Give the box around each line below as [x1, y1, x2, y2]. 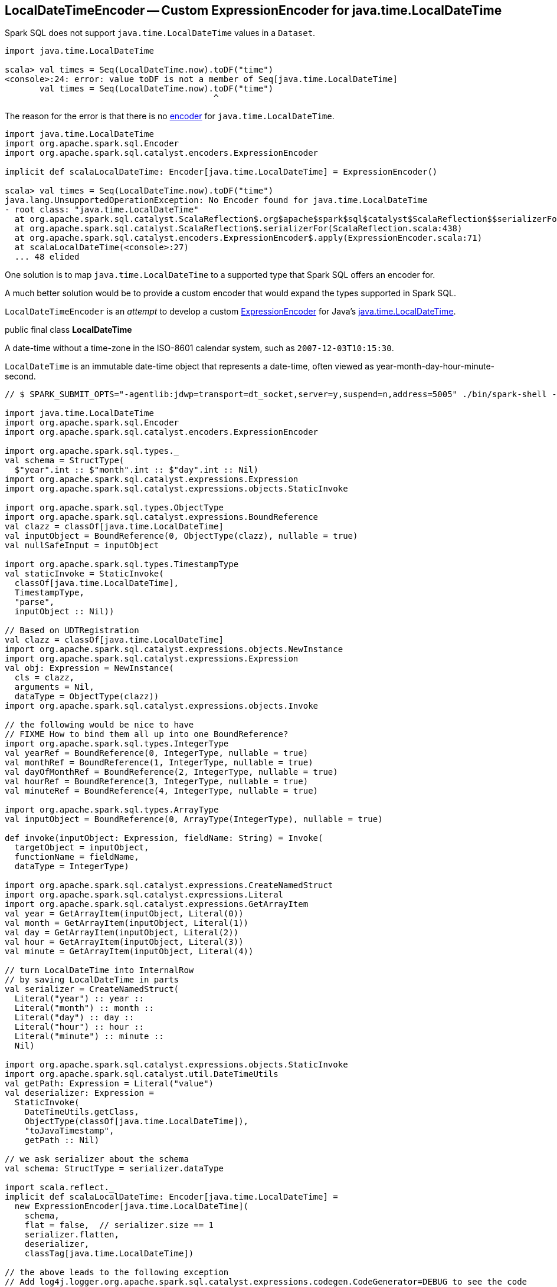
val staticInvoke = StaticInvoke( [5, 569, 164, 579]
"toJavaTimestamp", [24, 1126, 114, 1136]
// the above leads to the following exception [5, 1268, 229, 1278]
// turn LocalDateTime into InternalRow [5, 965, 194, 975]
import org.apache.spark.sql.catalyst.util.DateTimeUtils [5, 1069, 278, 1079]
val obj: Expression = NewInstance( [5, 663, 174, 673]
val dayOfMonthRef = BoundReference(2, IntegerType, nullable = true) [5, 767, 338, 777]
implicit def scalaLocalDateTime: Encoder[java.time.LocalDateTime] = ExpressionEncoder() [5, 167, 438, 177]
